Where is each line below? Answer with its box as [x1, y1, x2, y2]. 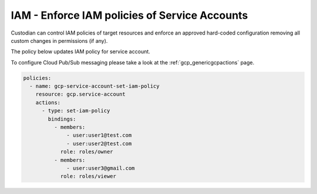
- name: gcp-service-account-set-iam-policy [29, 83, 160, 90]
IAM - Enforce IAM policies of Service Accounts [11, 9, 248, 22]
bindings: [48, 115, 76, 122]
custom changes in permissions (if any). [11, 37, 108, 44]
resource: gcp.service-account [35, 91, 126, 98]
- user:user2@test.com [66, 140, 132, 147]
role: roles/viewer [60, 173, 117, 180]
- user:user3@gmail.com [66, 165, 135, 171]
